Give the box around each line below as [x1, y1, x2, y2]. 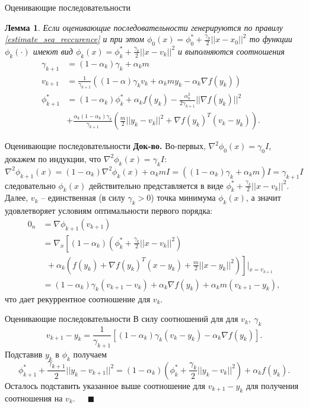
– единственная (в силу [41, 191, 125, 204]
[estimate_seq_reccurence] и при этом [5, 33, 144, 45]
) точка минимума [151, 191, 216, 204]
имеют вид [33, 45, 73, 57]
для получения [246, 379, 299, 391]
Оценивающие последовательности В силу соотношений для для [5, 312, 238, 325]
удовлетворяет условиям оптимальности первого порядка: [5, 204, 213, 217]
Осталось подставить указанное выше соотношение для [5, 379, 206, 391]
